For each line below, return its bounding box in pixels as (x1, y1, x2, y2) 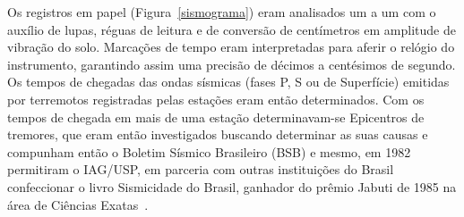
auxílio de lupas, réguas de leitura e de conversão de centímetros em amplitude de (7, 20, 456, 38)
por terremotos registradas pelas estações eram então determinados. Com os (7, 89, 425, 108)
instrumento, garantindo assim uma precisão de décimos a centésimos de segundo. (7, 54, 456, 73)
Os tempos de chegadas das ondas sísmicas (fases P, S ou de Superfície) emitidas (7, 72, 450, 91)
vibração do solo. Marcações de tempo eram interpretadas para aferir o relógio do (7, 38, 455, 56)
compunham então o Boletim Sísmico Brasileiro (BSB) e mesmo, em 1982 (7, 142, 411, 161)
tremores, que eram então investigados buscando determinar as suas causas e (7, 125, 428, 144)
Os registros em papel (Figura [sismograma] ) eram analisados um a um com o (7, 3, 436, 21)
